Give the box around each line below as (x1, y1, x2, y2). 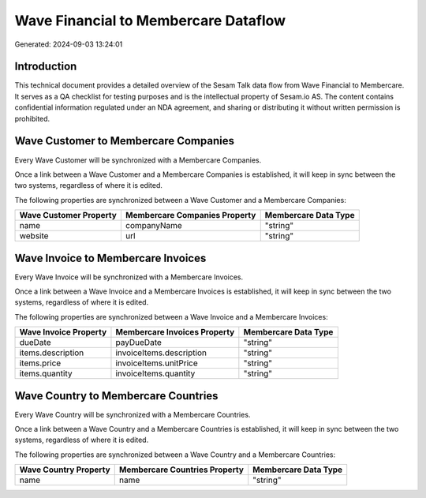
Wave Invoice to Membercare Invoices (14, 251, 207, 264)
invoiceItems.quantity (115, 368, 196, 379)
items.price (19, 358, 62, 369)
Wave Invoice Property (19, 327, 107, 338)
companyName (125, 220, 183, 231)
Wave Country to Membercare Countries (14, 389, 219, 403)
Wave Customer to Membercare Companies (14, 134, 234, 148)
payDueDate (115, 337, 162, 348)
